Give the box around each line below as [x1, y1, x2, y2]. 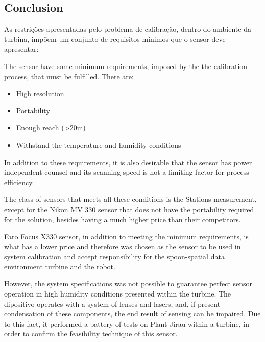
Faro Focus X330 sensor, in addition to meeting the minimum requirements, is [4, 231, 249, 242]
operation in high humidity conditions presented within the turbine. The [4, 288, 231, 299]
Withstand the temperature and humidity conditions [16, 139, 181, 150]
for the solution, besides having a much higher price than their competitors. [4, 214, 241, 224]
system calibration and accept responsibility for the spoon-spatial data [4, 251, 225, 262]
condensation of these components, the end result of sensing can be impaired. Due [4, 308, 261, 319]
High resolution [16, 88, 64, 99]
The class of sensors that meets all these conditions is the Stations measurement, [4, 194, 257, 204]
